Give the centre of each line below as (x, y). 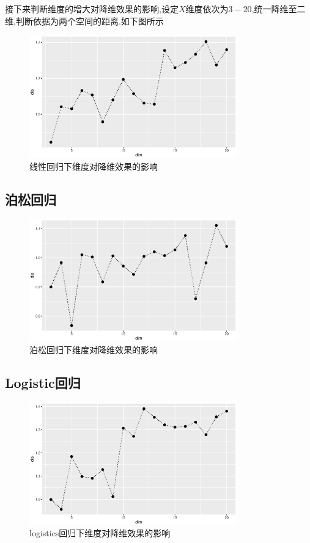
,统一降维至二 (279, 9)
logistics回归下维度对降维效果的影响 (100, 533)
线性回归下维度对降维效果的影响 (94, 166)
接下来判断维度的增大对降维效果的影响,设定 (92, 9)
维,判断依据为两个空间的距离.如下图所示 (84, 20)
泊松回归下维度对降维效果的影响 (94, 350)
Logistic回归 (43, 382)
